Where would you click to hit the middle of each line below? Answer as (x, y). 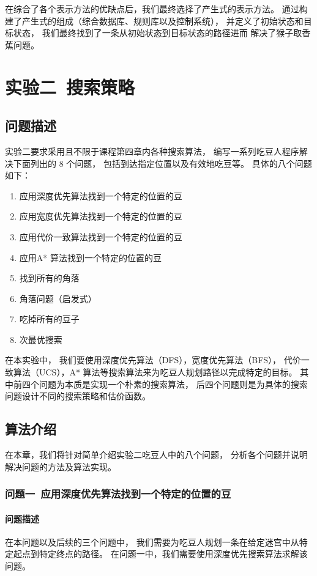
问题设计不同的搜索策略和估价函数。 (78, 396)
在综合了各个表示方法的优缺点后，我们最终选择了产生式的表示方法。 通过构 (156, 9)
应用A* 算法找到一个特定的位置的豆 (90, 257)
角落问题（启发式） (58, 298)
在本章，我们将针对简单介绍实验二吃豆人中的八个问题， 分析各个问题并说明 (156, 455)
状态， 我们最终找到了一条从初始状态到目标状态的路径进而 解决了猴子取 (158, 33)
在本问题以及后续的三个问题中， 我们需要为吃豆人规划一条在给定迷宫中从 (152, 541)
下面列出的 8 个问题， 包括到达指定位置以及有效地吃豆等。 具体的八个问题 (162, 163)
